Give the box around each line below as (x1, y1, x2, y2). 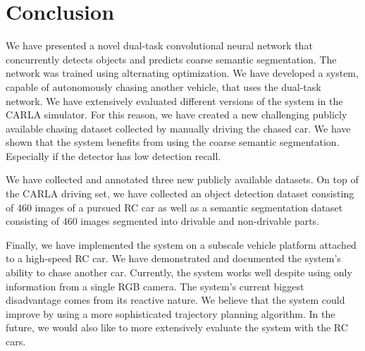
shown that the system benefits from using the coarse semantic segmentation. (6, 135, 340, 149)
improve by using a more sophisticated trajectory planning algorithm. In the (6, 306, 335, 321)
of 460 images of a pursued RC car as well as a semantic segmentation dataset (6, 199, 343, 214)
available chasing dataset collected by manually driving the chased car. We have (6, 121, 351, 135)
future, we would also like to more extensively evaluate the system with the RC (6, 320, 348, 335)
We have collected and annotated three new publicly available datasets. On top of (6, 172, 359, 187)
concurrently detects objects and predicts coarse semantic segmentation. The (6, 51, 337, 66)
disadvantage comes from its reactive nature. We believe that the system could (6, 292, 345, 307)
